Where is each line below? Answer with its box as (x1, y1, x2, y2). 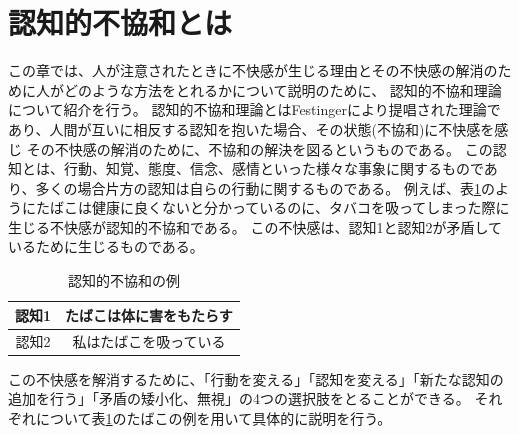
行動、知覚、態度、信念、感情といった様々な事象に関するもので (63, 158, 484, 179)
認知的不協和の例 (67, 270, 180, 291)
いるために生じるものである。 (8, 236, 204, 257)
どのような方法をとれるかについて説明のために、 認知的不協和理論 (63, 79, 502, 100)
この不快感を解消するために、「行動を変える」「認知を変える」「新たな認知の (8, 368, 504, 389)
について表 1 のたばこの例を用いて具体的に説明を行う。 (35, 407, 392, 428)
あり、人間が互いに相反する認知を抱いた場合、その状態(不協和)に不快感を (8, 118, 495, 139)
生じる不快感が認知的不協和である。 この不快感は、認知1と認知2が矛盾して (8, 216, 503, 237)
